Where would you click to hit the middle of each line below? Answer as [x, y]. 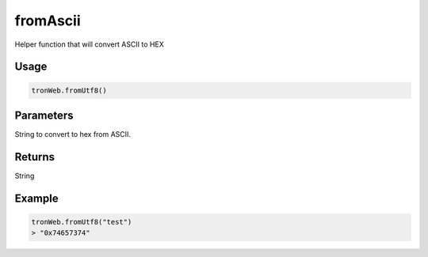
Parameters [44, 115]
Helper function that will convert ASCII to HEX [89, 44]
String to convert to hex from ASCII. [73, 134]
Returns [35, 157]
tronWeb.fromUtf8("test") [82, 222]
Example [36, 198]
